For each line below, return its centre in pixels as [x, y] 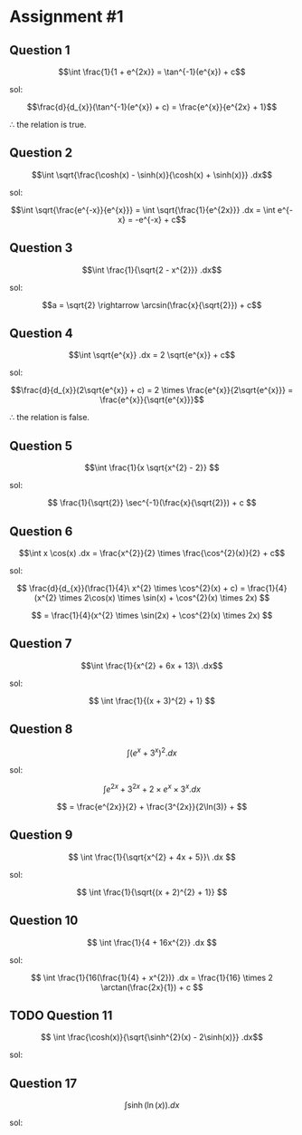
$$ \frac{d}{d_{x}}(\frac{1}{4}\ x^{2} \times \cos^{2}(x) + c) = [131, 588]
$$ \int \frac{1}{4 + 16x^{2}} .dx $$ [152, 942]
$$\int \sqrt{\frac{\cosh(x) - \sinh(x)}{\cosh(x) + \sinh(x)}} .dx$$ [152, 175]
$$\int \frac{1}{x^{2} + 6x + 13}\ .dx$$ [152, 665]
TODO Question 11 [61, 1016]
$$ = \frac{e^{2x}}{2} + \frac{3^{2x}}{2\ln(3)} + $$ [152, 807]
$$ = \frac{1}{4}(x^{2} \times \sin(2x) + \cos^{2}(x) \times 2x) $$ [152, 616]
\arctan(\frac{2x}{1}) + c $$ [152, 987]
